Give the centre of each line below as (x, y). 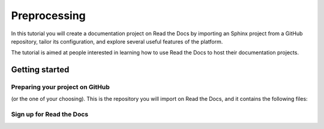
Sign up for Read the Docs (50, 115)
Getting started (40, 70)
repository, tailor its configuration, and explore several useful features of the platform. (117, 41)
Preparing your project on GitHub (61, 87)
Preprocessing (49, 16)
